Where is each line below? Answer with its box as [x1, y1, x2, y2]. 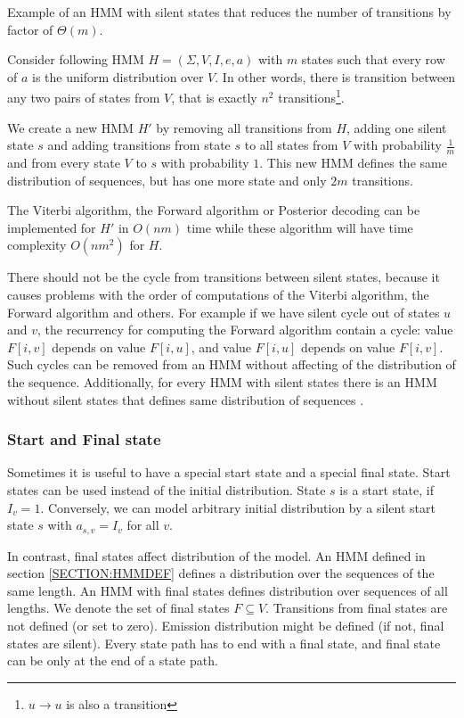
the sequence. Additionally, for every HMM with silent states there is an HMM [7, 372, 437, 391]
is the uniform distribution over [32, 67, 204, 86]
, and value [191, 337, 252, 356]
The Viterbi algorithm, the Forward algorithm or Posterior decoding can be [7, 201, 420, 219]
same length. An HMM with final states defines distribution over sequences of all [7, 581, 448, 599]
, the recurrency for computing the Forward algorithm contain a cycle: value [37, 320, 453, 339]
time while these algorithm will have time [186, 218, 413, 236]
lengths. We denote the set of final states [7, 598, 230, 617]
